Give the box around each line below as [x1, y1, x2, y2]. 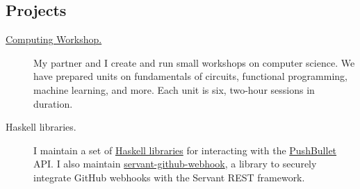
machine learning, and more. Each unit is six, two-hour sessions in [33, 82, 315, 97]
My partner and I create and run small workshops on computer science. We [33, 55, 355, 69]
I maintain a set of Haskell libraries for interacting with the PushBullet [33, 142, 337, 157]
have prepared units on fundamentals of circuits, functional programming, [33, 69, 347, 83]
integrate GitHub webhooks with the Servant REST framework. [33, 170, 305, 184]
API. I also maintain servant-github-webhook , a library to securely [33, 156, 317, 171]
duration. [33, 96, 73, 110]
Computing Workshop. [6, 32, 102, 47]
